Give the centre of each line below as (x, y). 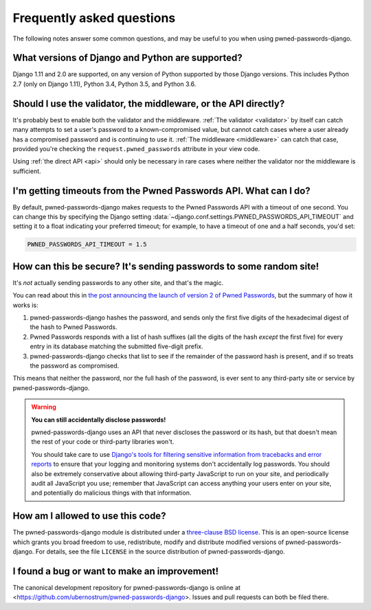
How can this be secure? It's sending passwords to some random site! (166, 266)
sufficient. (27, 171)
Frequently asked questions (94, 18)
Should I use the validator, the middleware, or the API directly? (149, 103)
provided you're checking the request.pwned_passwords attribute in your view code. (136, 148)
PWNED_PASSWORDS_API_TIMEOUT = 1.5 (87, 245)
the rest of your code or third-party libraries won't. (103, 442)
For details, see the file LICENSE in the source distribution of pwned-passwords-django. (160, 551)
